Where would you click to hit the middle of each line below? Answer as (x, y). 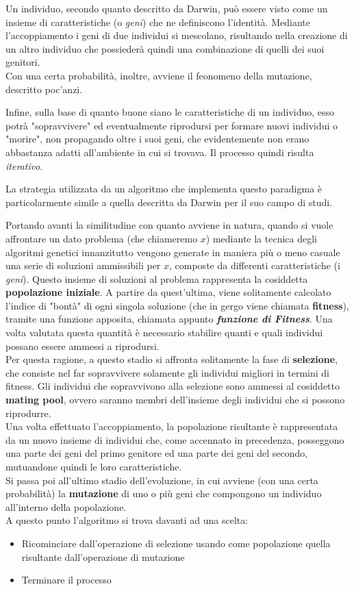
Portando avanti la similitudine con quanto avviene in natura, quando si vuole (169, 225)
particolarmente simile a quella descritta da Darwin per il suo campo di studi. (169, 202)
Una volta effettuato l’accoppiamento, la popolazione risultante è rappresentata (172, 426)
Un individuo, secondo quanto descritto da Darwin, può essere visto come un (167, 8)
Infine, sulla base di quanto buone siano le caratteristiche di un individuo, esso (170, 112)
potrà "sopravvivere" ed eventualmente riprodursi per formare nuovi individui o (172, 125)
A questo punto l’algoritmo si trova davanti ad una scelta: (127, 520)
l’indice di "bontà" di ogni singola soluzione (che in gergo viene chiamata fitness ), (177, 305)
